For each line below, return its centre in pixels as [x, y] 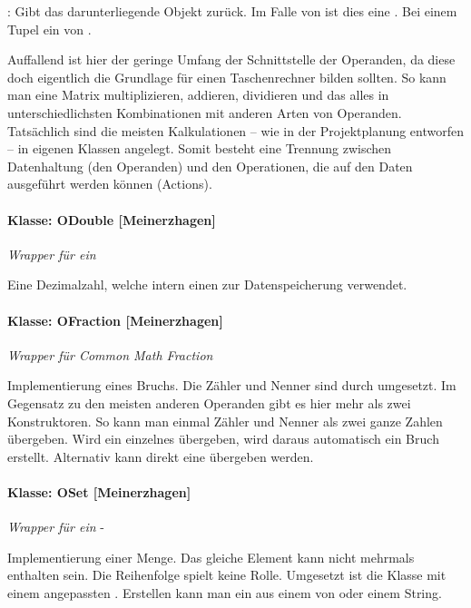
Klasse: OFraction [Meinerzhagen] [115, 320]
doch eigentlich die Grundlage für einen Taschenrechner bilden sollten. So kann [227, 77]
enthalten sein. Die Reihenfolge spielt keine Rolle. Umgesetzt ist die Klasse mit [227, 575]
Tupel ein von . [49, 29]
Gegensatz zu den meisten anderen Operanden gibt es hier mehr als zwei [209, 402]
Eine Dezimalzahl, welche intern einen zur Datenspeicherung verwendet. [207, 284]
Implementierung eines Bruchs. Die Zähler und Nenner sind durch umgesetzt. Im [232, 385]
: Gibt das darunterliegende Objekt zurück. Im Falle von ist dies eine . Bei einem [232, 11]
